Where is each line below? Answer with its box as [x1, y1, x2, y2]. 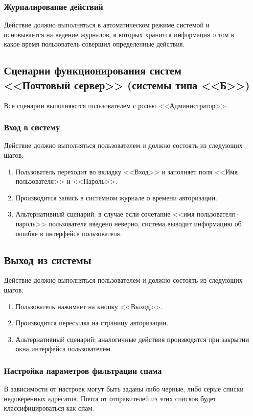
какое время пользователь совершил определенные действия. [4, 39, 185, 49]
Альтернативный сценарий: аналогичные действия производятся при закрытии [15, 334, 249, 344]
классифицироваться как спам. [4, 403, 94, 413]
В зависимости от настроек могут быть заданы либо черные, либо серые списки [4, 384, 244, 394]
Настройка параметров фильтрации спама [4, 364, 162, 376]
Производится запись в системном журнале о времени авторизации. [15, 192, 217, 202]
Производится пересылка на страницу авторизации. [15, 318, 168, 328]
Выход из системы [4, 252, 92, 267]
